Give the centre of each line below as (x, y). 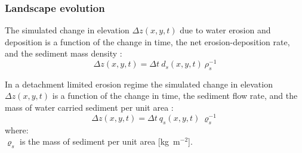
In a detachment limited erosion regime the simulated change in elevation (139, 84)
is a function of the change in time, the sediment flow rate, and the (175, 96)
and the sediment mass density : (64, 53)
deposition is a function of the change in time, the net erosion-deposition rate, (147, 41)
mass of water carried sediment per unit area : (89, 107)
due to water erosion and (225, 30)
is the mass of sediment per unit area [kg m (100, 141)
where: (17, 129)
